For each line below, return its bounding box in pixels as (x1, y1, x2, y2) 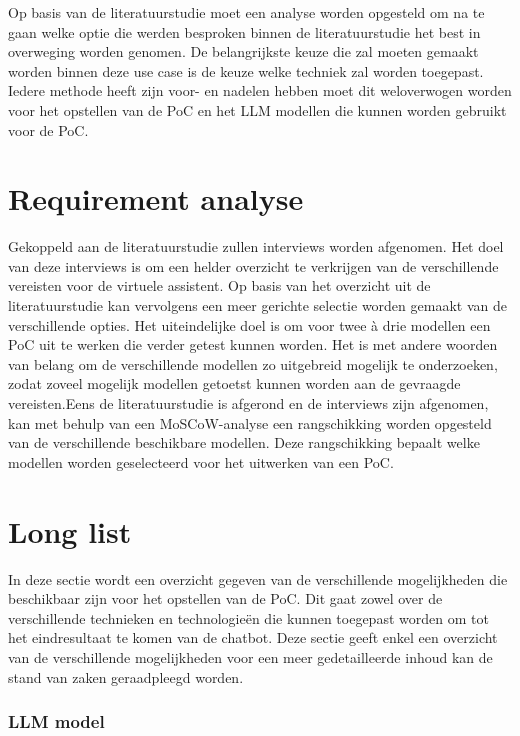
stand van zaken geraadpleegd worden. (8, 666, 244, 687)
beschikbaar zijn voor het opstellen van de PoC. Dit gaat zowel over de (8, 588, 443, 609)
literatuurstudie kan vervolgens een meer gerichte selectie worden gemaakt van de (8, 295, 507, 316)
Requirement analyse (8, 178, 304, 219)
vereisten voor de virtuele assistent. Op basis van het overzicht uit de (8, 275, 431, 296)
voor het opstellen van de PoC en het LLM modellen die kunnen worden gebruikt (8, 99, 507, 120)
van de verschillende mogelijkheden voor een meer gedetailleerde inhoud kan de (8, 646, 493, 667)
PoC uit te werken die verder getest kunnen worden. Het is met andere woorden (8, 334, 498, 355)
